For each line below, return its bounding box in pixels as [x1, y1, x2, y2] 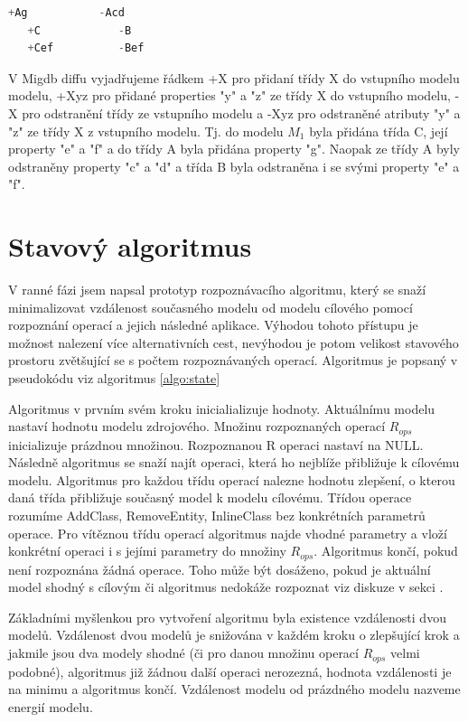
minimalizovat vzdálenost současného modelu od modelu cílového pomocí [8, 297, 413, 316]
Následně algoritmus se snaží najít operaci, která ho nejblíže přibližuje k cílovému [8, 453, 460, 472]
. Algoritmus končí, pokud [314, 541, 458, 560]
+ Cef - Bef [27, 42, 145, 55]
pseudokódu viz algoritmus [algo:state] [8, 369, 220, 388]
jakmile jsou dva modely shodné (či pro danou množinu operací [8, 643, 359, 662]
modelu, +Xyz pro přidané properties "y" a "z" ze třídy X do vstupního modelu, [8, 86, 451, 105]
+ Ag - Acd [8, 6, 125, 19]
